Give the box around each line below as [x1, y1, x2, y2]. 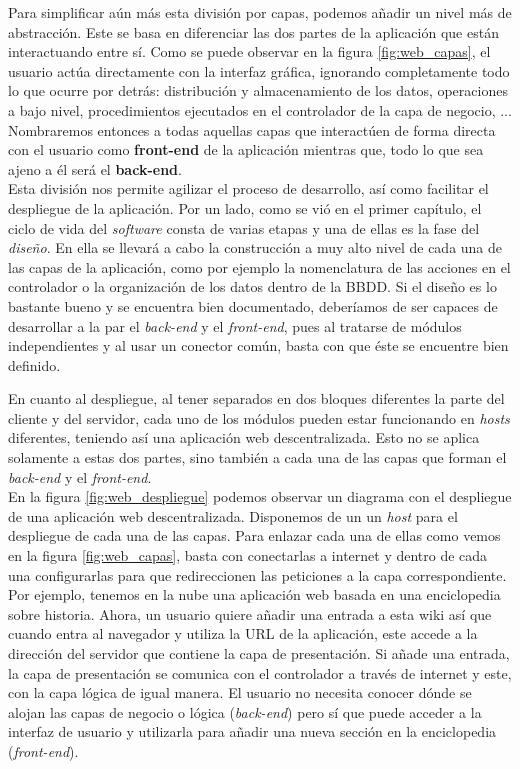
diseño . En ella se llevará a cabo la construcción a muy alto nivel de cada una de [8, 237, 503, 258]
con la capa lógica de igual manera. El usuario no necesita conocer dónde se [8, 682, 472, 703]
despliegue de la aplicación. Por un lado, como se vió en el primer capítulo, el [8, 197, 482, 218]
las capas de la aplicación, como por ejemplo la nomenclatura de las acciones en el [8, 256, 511, 277]
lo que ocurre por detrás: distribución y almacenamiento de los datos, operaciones [8, 80, 508, 101]
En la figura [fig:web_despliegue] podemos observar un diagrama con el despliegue [8, 486, 512, 507]
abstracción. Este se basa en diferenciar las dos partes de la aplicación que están [8, 21, 499, 42]
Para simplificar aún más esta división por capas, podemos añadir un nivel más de [8, 2, 512, 22]
